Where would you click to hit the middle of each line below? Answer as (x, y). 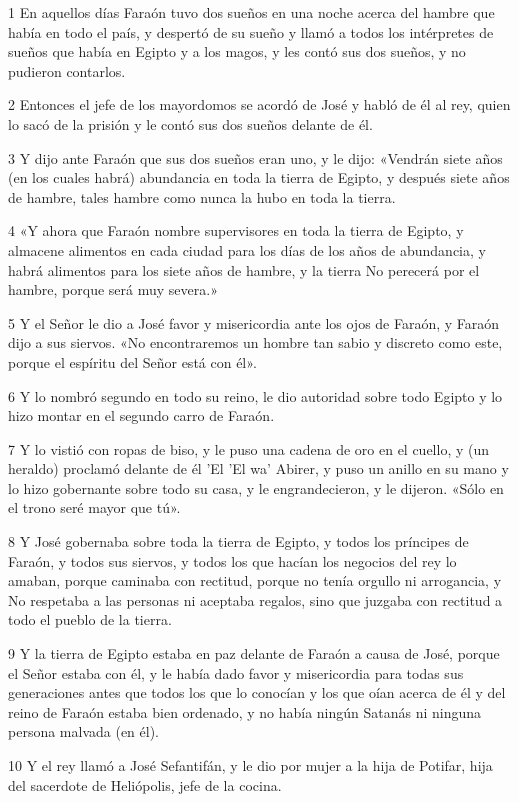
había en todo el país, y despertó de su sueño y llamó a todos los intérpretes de (251, 31)
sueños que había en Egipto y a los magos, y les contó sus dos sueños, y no (237, 51)
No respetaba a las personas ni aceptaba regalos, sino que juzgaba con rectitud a (255, 599)
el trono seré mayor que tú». (94, 507)
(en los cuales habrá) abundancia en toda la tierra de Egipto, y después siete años (259, 177)
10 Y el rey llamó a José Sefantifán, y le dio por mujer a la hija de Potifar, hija (250, 765)
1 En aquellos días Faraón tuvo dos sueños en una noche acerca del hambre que (251, 12)
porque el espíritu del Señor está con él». (132, 361)
